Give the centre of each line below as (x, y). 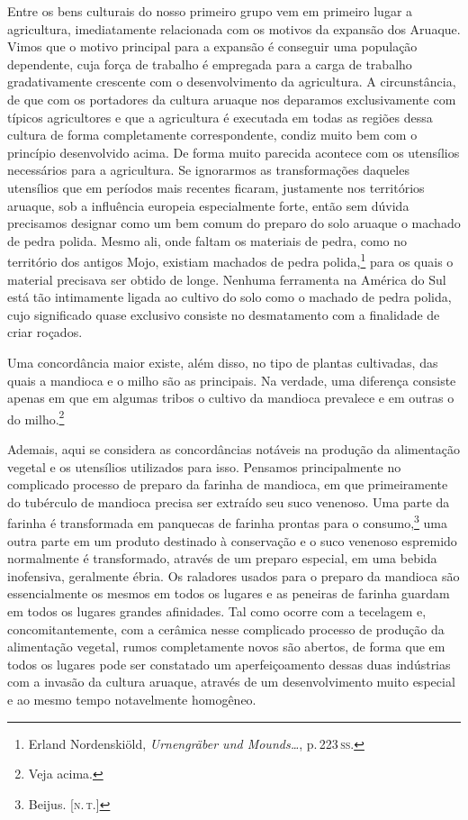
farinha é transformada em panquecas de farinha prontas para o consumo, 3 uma (228, 521)
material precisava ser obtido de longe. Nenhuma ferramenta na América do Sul (227, 279)
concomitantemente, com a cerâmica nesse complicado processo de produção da (226, 629)
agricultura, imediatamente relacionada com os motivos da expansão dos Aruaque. (234, 28)
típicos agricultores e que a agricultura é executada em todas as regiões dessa (220, 117)
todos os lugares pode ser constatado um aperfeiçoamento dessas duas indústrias (229, 664)
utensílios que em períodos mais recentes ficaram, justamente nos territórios (216, 187)
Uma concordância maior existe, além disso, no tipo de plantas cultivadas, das (223, 362)
